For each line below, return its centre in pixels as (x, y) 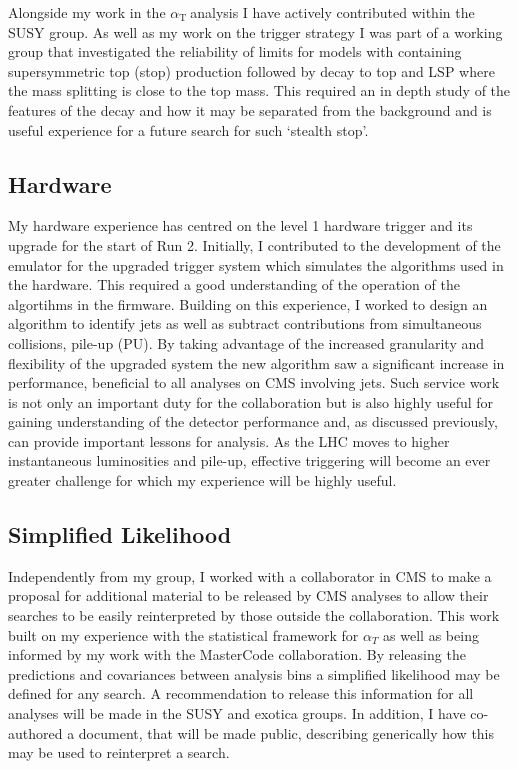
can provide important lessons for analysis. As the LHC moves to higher (229, 440)
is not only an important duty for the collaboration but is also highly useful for (251, 401)
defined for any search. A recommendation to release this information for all (241, 693)
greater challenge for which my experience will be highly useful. (202, 480)
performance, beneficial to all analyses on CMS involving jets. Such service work (254, 382)
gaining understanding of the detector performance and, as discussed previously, (253, 421)
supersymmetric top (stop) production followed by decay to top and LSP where (251, 70)
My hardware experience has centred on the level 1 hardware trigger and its (240, 225)
